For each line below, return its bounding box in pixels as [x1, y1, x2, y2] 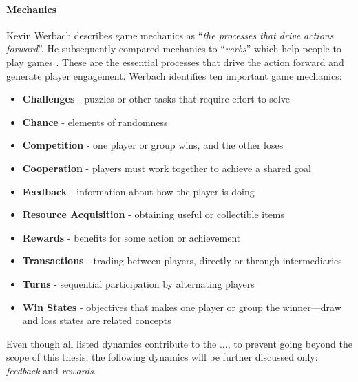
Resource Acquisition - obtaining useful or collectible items [22, 207, 285, 222]
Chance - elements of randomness [22, 114, 168, 129]
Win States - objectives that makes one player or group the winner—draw [22, 299, 341, 314]
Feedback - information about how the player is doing [22, 184, 255, 198]
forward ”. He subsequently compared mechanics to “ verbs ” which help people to [6, 41, 341, 56]
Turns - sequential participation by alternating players [22, 276, 255, 290]
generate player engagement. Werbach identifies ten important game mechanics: [6, 68, 342, 83]
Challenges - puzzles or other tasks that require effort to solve [22, 92, 290, 106]
